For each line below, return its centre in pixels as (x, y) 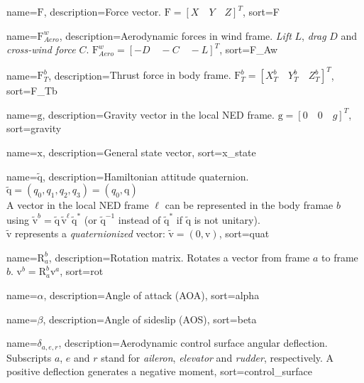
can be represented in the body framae (249, 205)
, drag (314, 35)
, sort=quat (244, 233)
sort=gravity (34, 128)
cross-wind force (41, 49)
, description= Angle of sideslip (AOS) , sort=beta (150, 319)
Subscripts (29, 357)
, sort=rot (82, 271)
